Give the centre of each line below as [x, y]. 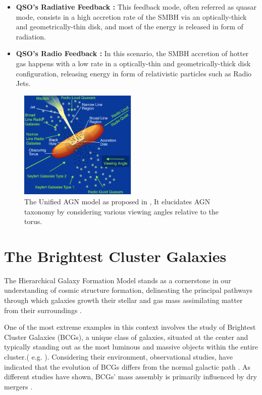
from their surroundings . [43, 310]
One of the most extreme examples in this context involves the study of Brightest [130, 327]
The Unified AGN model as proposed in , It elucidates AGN [117, 201]
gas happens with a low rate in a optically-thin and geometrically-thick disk [133, 63]
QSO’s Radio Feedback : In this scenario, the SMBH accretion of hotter [132, 53]
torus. [33, 221]
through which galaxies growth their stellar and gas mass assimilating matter [123, 300]
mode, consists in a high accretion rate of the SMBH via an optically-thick [131, 16]
